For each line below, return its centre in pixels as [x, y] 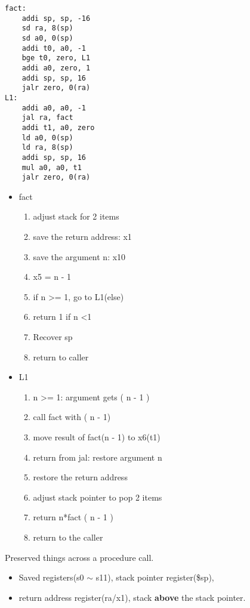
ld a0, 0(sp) [47, 138]
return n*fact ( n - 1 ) [73, 517]
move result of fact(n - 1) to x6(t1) [97, 436]
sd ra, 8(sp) [47, 28]
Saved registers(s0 [51, 577]
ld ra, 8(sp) [47, 148]
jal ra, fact [47, 118]
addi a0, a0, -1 [54, 108]
